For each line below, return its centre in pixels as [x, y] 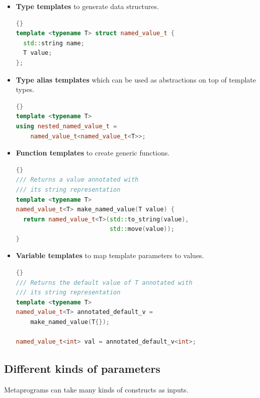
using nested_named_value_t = [66, 126]
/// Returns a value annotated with [77, 180]
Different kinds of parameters [82, 369]
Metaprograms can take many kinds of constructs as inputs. [96, 390]
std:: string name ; [54, 43]
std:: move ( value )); [142, 229]
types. [25, 89]
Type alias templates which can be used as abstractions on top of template [136, 79]
